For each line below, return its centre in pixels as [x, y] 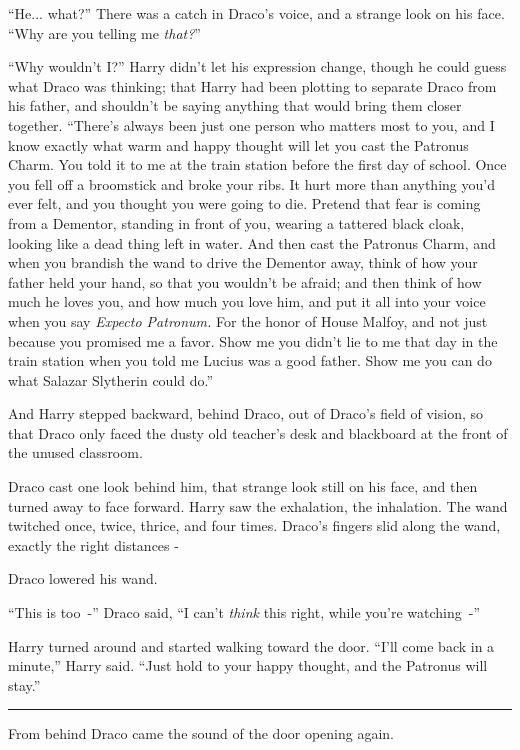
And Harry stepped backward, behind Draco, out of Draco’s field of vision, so [245, 413]
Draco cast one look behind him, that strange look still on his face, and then [243, 486]
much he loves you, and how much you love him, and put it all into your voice [247, 301]
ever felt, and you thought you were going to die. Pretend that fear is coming [244, 203]
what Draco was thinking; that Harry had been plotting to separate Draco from [252, 85]
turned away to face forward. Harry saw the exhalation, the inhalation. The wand [258, 505]
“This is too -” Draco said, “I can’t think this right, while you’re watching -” [244, 612]
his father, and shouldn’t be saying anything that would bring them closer [235, 105]
